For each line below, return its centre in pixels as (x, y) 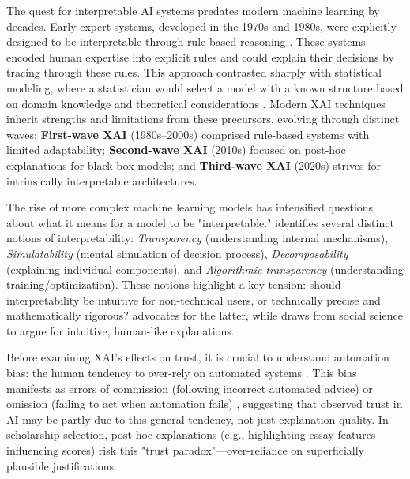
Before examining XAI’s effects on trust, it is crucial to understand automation (198, 357)
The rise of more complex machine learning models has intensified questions (190, 207)
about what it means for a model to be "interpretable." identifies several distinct (200, 222)
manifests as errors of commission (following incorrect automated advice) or (190, 388)
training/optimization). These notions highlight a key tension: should (174, 284)
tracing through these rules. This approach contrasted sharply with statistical (194, 72)
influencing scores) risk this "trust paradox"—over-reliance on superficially (186, 450)
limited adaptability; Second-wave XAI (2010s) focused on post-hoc (176, 150)
